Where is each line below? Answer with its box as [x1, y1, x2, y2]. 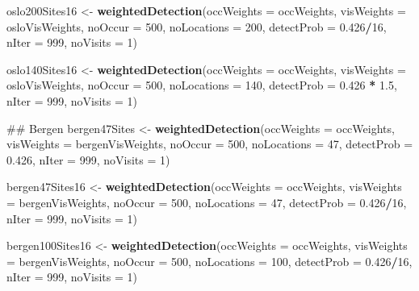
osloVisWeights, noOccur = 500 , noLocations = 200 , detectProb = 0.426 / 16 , [6, 18, 387, 35]
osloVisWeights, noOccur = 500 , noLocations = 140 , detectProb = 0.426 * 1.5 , [6, 77, 397, 94]
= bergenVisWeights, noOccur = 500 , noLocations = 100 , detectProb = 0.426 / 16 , [6, 252, 413, 269]
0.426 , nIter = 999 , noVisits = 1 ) [6, 151, 170, 168]
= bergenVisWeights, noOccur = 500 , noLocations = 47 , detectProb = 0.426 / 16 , [6, 193, 407, 210]
